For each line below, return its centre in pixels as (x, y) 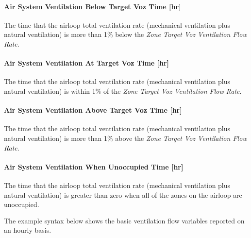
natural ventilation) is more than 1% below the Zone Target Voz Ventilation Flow (125, 34)
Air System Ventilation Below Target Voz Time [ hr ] (92, 6)
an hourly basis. (28, 230)
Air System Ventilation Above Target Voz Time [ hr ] (93, 110)
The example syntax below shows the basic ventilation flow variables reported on (124, 220)
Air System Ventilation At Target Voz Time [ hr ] (87, 63)
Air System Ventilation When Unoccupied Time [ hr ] (94, 166)
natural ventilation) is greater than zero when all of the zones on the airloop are (123, 195)
